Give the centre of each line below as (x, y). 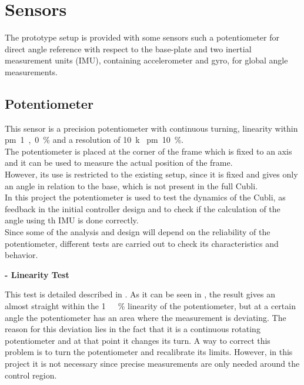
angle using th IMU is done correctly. (72, 220)
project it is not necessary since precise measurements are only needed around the (152, 363)
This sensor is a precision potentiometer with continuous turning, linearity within (151, 128)
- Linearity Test (37, 274)
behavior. (21, 255)
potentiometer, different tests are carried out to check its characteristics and (142, 243)
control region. (31, 375)
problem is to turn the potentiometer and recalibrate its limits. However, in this (149, 352)
